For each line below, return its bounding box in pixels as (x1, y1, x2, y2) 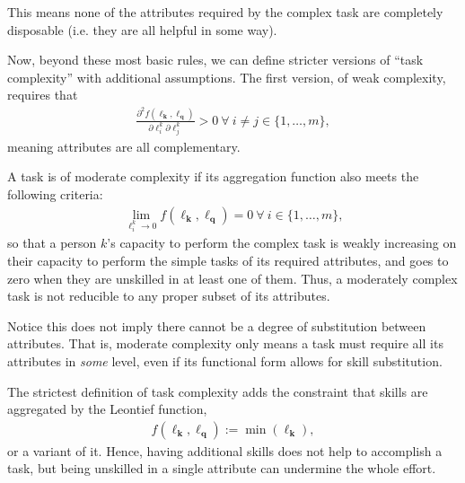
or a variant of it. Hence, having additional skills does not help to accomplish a (7, 441, 443, 460)
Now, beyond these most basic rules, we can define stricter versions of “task (7, 50, 424, 69)
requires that (7, 85, 78, 104)
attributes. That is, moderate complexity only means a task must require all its (7, 334, 443, 353)
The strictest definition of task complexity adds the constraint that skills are (7, 382, 428, 400)
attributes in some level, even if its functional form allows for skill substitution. (7, 351, 443, 370)
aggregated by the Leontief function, (7, 400, 207, 418)
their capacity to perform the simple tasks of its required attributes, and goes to (7, 251, 449, 269)
